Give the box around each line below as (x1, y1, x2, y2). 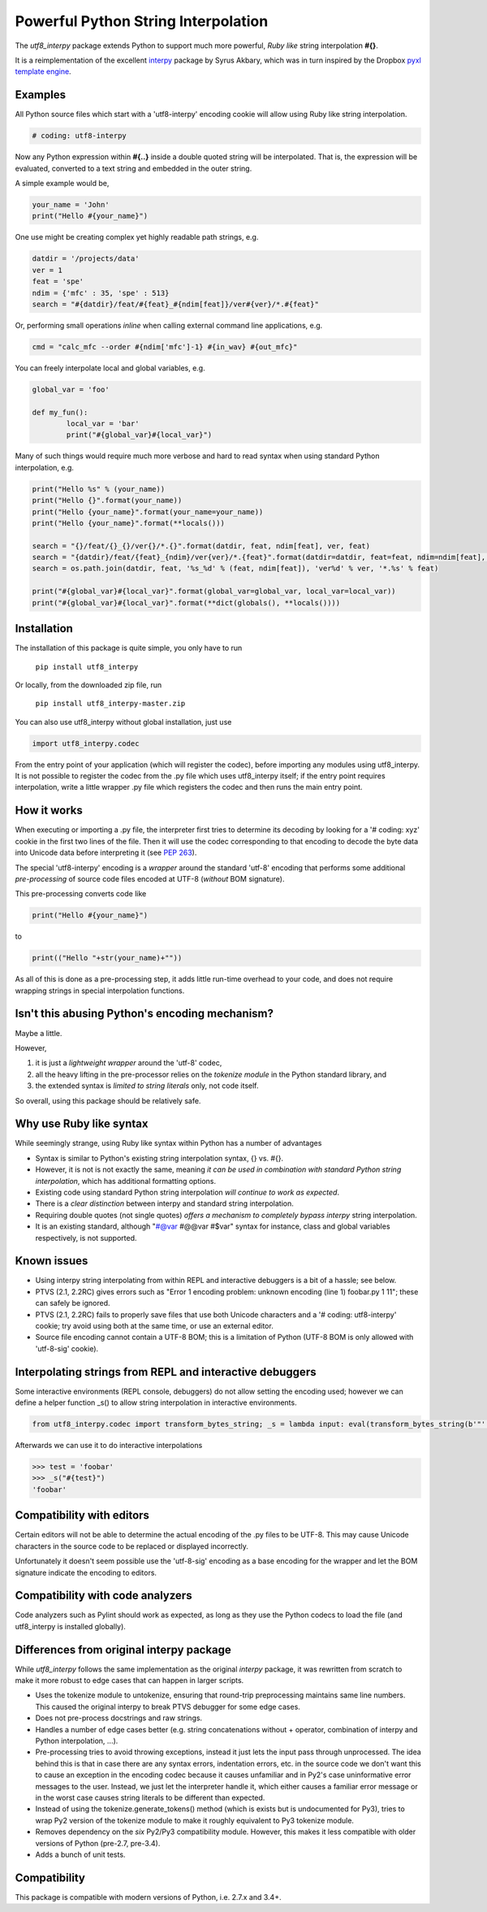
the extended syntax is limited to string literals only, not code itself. (35, 1081, 259, 1090)
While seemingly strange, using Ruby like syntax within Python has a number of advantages (15, 1138, 322, 1148)
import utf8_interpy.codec (32, 739, 140, 748)
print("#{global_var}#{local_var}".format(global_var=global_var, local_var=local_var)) (32, 587, 397, 596)
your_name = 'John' (32, 200, 110, 209)
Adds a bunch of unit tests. (35, 1849, 126, 1859)
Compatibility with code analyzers (15, 1589, 192, 1602)
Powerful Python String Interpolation (15, 12, 269, 30)
